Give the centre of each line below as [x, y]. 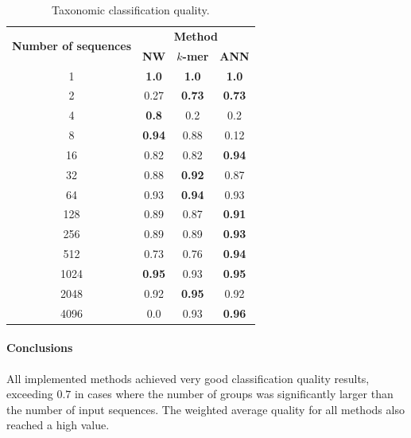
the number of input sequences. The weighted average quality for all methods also [205, 409]
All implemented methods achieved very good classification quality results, [188, 378]
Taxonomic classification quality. [131, 10]
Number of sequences [72, 46]
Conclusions [40, 348]
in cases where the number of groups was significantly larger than [234, 394]
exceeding [30, 394]
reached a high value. [58, 425]
